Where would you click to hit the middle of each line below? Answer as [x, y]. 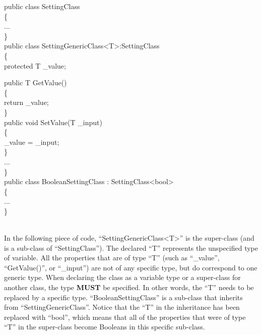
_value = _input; [32, 142]
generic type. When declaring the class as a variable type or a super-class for [122, 277]
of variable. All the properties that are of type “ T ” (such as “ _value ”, [112, 258]
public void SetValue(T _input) [53, 122]
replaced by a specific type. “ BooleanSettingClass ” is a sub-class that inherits [123, 297]
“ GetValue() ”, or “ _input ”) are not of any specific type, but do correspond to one [131, 267]
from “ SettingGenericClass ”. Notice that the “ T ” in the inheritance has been [122, 307]
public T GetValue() [36, 82]
